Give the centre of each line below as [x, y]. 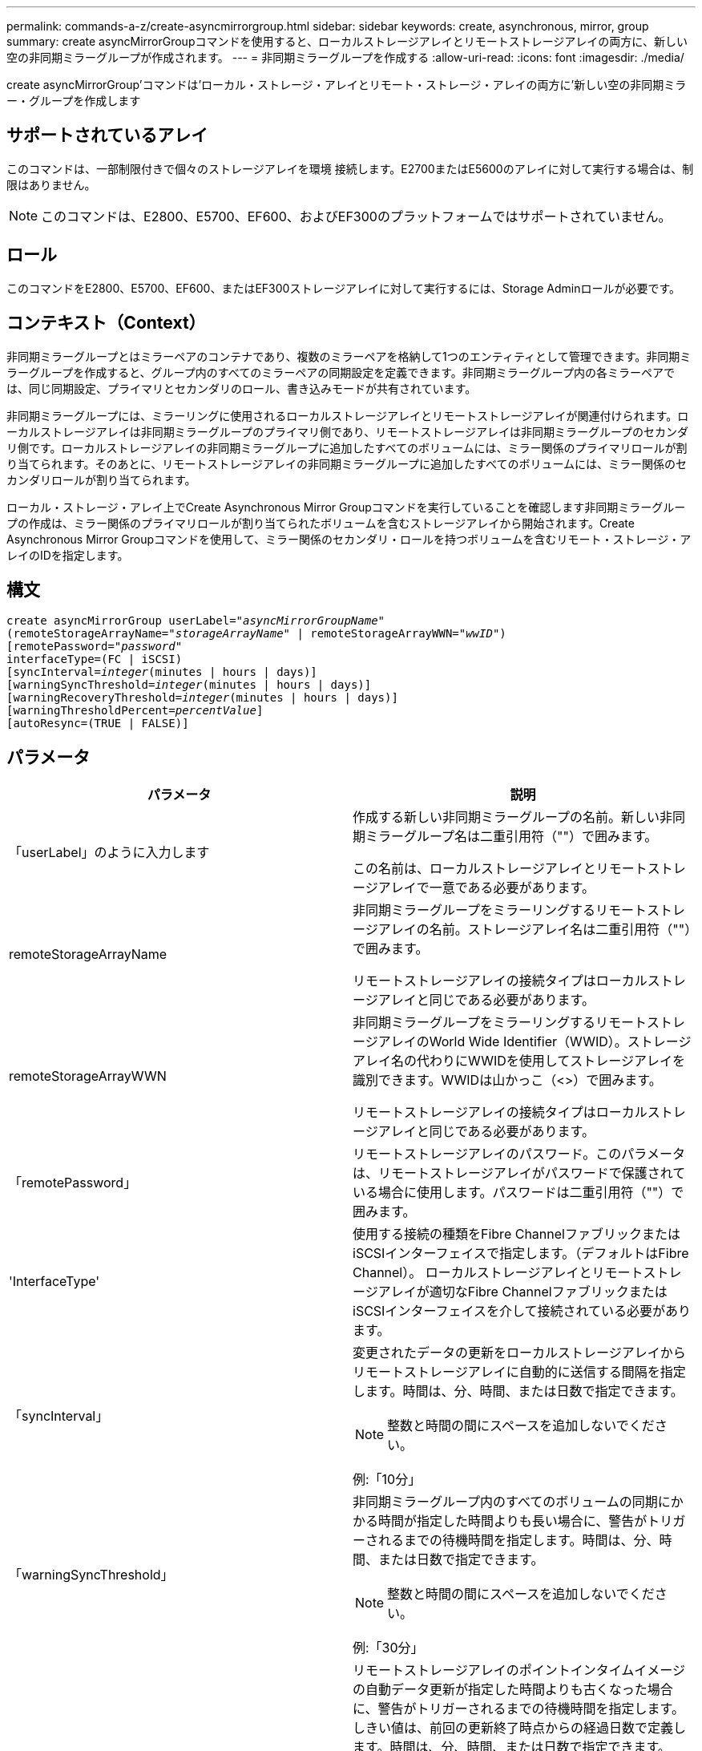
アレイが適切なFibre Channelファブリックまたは [522, 1292]
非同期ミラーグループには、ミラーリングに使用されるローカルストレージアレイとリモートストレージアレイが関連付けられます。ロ [348, 415]
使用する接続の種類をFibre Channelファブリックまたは [516, 1234]
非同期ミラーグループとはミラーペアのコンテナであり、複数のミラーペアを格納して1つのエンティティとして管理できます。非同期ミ [349, 356]
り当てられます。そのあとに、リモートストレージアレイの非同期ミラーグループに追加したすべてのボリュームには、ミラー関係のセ [347, 463]
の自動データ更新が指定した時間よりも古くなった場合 [513, 1690]
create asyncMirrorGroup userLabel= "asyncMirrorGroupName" [196, 621]
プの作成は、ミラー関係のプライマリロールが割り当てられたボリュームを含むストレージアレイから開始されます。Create [321, 523]
